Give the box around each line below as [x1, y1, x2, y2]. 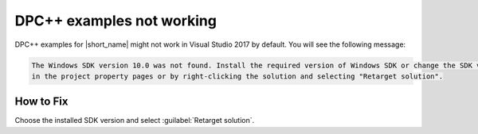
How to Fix [14, 95, 69, 109]
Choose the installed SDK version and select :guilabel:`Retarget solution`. [14, 116, 255, 125]
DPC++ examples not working [14, 12, 217, 29]
